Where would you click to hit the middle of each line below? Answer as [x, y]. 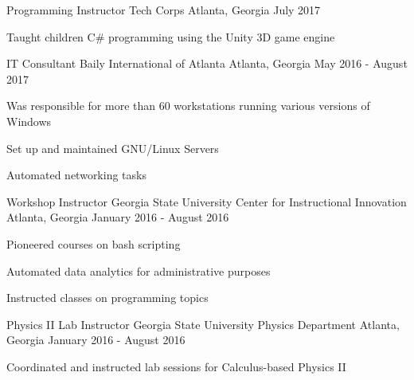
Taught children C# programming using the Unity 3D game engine [171, 36]
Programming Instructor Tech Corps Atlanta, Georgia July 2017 [164, 10]
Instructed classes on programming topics [107, 298]
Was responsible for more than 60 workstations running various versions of [188, 106]
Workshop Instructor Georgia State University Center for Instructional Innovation [207, 201]
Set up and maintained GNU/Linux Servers [113, 148]
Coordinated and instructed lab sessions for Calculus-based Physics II [176, 366]
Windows [29, 121]
